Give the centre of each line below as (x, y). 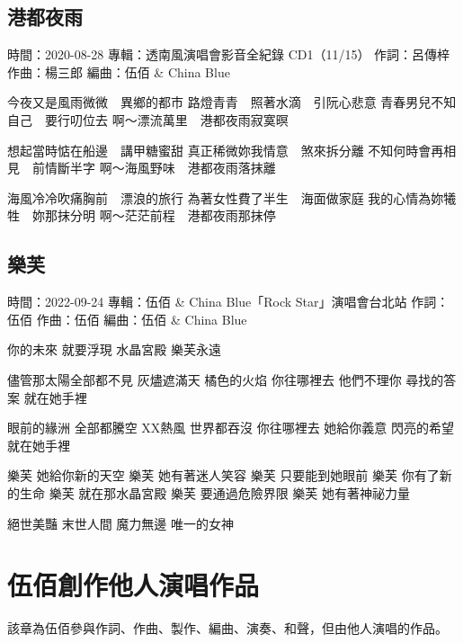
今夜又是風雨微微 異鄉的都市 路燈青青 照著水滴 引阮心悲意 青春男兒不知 (232, 102)
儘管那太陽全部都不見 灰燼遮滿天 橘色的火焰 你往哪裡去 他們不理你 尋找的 (226, 379)
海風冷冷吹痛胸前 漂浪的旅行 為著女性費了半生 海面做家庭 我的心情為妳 (226, 197)
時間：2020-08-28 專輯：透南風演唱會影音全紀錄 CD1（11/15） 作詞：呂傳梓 (229, 54)
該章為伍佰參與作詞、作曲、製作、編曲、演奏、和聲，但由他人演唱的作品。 (227, 628)
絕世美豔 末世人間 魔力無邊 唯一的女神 (120, 523)
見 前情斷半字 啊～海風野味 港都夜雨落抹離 (142, 168)
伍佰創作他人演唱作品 (134, 585)
